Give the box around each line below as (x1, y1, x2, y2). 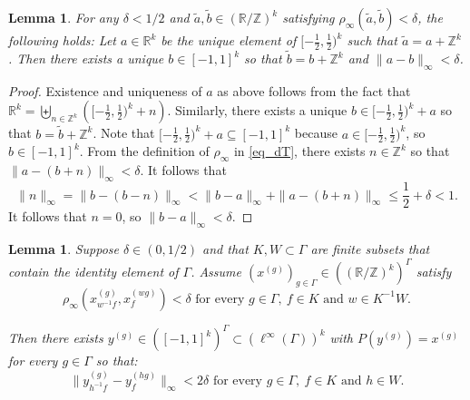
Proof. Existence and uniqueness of (8, 81, 202, 100)
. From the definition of (79, 141, 210, 161)
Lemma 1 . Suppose (8, 239, 120, 258)
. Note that (93, 123, 155, 142)
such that (347, 31, 397, 49)
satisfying (282, 8, 335, 26)
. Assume (191, 262, 241, 281)
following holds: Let (8, 31, 116, 49)
